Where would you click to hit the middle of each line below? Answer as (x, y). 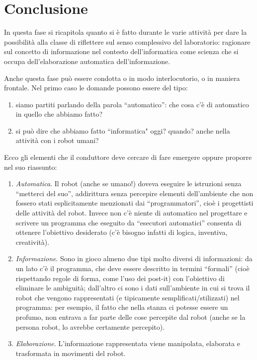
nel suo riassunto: (31, 167)
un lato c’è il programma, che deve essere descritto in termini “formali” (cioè (132, 268)
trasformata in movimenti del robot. (71, 353)
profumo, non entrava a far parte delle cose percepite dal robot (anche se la (130, 317)
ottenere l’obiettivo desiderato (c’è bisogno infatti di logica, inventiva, (122, 232)
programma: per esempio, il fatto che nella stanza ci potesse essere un (122, 307)
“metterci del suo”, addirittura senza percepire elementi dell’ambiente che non (134, 193)
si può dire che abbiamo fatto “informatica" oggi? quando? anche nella (123, 130)
